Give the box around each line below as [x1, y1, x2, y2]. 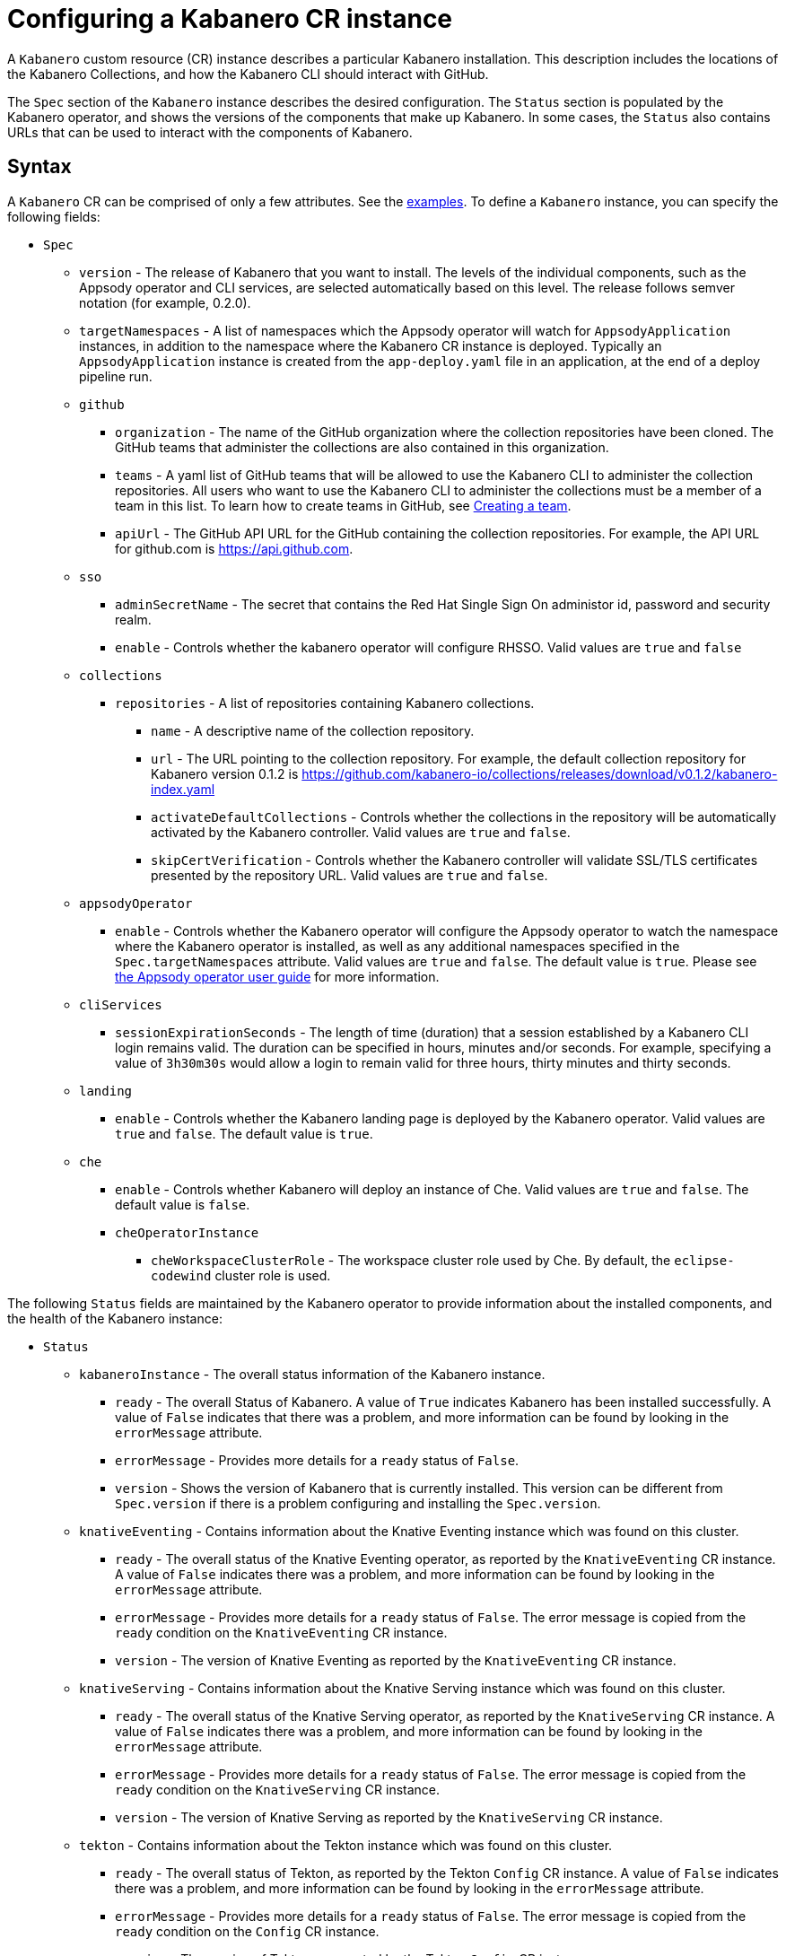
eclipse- [674, 1253, 735, 1268]
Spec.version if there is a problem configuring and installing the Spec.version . [115, 1495, 601, 1511]
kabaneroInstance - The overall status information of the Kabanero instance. [79, 1366, 546, 1382]
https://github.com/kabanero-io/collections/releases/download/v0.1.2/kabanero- [301, 765, 778, 782]
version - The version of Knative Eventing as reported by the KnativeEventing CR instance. [115, 1652, 677, 1668]
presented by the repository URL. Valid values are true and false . [151, 867, 548, 883]
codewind [151, 1268, 212, 1283]
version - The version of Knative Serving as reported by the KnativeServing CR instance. [115, 1809, 663, 1825]
